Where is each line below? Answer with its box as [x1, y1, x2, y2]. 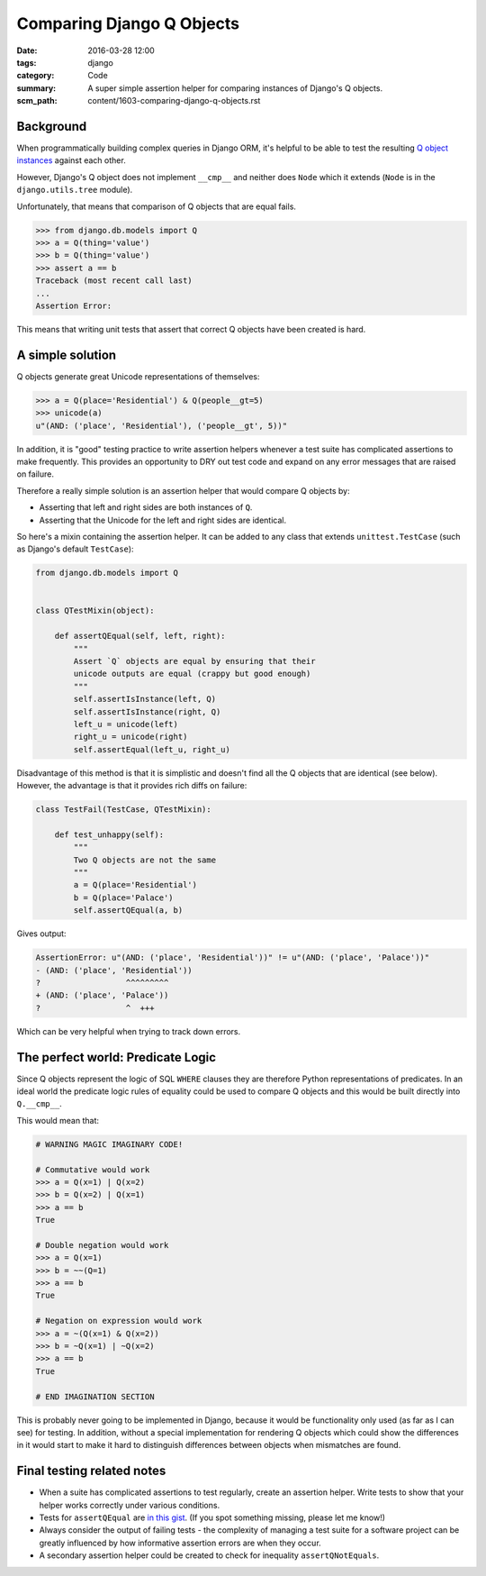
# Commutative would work [35, 1164, 150, 1175]
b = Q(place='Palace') [73, 892, 175, 903]
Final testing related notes [16, 1463, 166, 1479]
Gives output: [16, 928, 67, 939]
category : [16, 70, 55, 81]
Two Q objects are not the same [73, 854, 216, 865]
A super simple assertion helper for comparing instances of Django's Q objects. [87, 82, 382, 94]
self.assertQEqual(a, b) [73, 906, 184, 916]
